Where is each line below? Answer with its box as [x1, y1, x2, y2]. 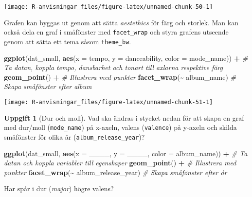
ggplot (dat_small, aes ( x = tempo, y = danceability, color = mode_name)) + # [4, 53, 248, 63]
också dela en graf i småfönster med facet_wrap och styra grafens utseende [4, 27, 229, 37]
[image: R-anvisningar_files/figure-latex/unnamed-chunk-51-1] [4, 98, 213, 106]
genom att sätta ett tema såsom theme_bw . [4, 36, 131, 46]
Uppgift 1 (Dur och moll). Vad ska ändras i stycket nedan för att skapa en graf [4, 112, 244, 123]
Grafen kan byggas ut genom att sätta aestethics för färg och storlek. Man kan [4, 17, 238, 27]
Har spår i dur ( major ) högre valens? [4, 183, 114, 194]
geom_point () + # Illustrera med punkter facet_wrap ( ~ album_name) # [4, 72, 236, 82]
